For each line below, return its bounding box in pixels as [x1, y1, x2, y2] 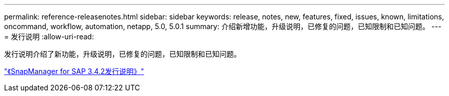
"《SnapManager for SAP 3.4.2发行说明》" [4, 67, 145, 76]
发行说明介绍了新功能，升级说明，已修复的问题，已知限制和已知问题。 [4, 50, 241, 58]
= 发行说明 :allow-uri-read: [4, 32, 94, 41]
